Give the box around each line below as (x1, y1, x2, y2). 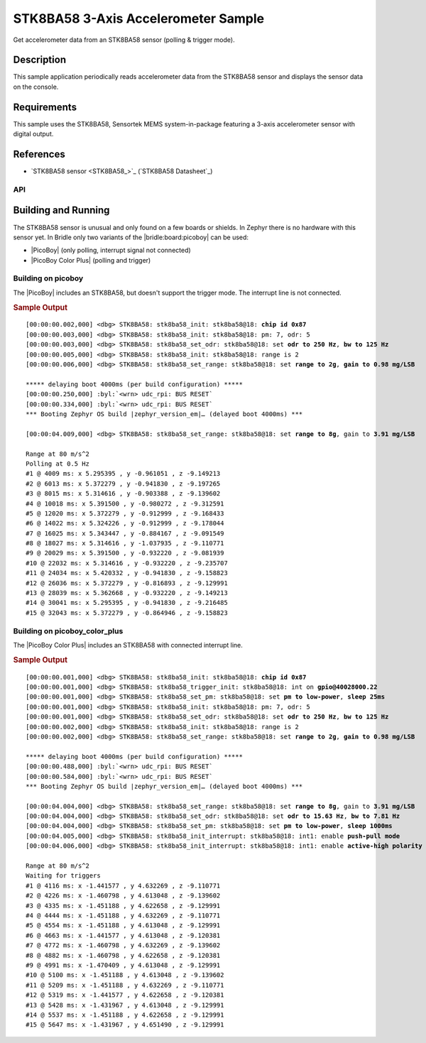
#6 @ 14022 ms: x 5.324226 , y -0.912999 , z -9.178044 (26, 519, 224, 528)
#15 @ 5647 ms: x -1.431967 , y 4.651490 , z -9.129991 (26, 1021, 224, 1029)
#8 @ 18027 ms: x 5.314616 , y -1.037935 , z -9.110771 (26, 540, 224, 547)
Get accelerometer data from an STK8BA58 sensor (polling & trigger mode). (13, 36, 235, 44)
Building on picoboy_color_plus (13, 626, 124, 635)
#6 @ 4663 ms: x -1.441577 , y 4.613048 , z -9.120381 (26, 931, 221, 939)
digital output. (13, 130, 54, 138)
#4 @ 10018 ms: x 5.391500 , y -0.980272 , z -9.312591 (26, 499, 224, 508)
